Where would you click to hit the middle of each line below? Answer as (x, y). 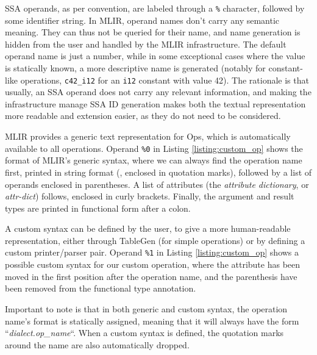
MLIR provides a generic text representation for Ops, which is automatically (148, 136)
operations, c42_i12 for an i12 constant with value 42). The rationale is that (165, 80)
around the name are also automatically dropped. (97, 344)
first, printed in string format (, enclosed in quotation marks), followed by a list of (158, 172)
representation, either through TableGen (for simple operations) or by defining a (155, 240)
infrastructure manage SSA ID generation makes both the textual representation (155, 103)
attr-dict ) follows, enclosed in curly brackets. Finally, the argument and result (150, 196)
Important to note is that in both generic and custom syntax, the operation (146, 308)
